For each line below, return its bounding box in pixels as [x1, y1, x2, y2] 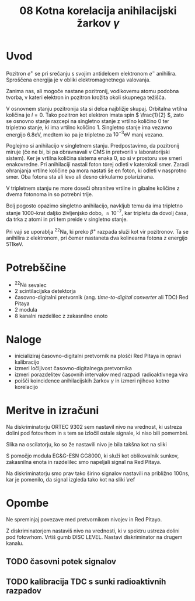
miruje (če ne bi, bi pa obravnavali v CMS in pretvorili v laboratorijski [6, 148, 170, 156]
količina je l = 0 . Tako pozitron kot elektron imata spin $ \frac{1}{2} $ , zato [6, 111, 184, 118]
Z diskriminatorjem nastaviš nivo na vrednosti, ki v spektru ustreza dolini [6, 527, 180, 534]
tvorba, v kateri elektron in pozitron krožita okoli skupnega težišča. [6, 94, 166, 101]
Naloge [6, 333, 42, 346]
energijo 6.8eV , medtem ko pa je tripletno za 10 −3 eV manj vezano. [6, 130, 164, 138]
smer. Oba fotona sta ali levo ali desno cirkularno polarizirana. [6, 173, 155, 180]
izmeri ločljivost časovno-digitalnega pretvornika [14, 365, 133, 372]
